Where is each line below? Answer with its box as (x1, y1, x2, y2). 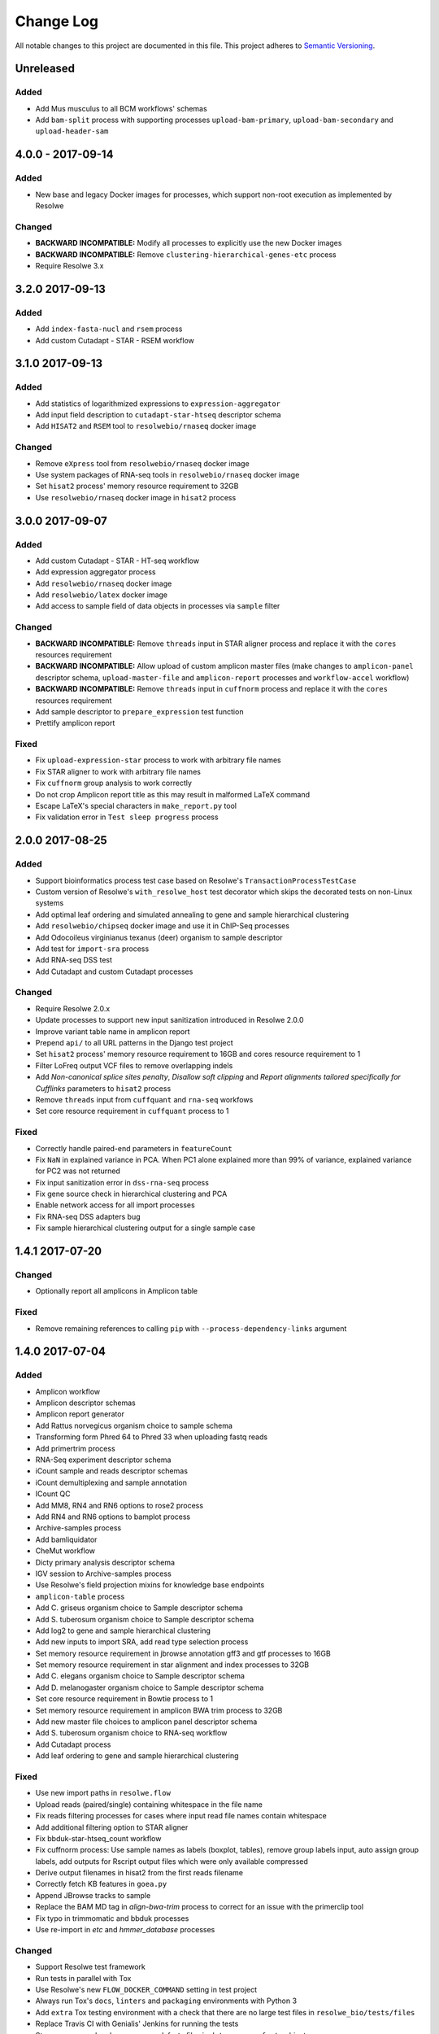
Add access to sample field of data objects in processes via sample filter (35, 601, 280, 611)
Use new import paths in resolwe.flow (35, 1788, 171, 1798)
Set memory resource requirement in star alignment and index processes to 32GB (35, 1660, 310, 1670)
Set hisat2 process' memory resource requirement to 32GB (35, 481, 239, 491)
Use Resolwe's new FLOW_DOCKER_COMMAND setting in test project (35, 1984, 258, 1994)
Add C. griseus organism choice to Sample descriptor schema (35, 1603, 244, 1613)
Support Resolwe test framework (35, 1962, 146, 1972)
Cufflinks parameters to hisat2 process (35, 1083, 172, 1093)
